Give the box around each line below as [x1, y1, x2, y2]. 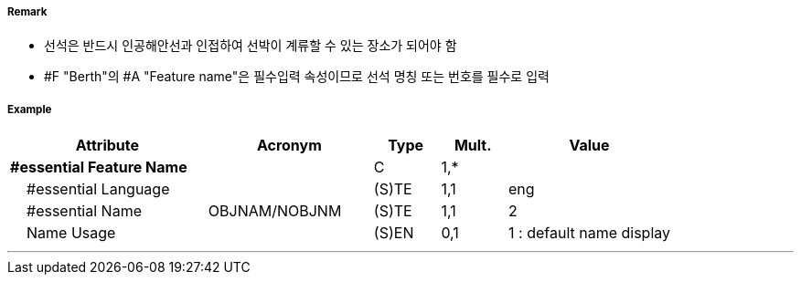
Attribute [75, 136, 140, 155]
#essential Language [27, 180, 170, 199]
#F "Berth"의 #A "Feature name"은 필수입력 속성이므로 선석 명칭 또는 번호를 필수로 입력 [44, 68, 550, 85]
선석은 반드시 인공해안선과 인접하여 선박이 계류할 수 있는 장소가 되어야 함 [44, 37, 457, 54]
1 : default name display [508, 224, 671, 243]
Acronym [256, 136, 322, 155]
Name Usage [27, 224, 116, 243]
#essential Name [27, 202, 142, 221]
